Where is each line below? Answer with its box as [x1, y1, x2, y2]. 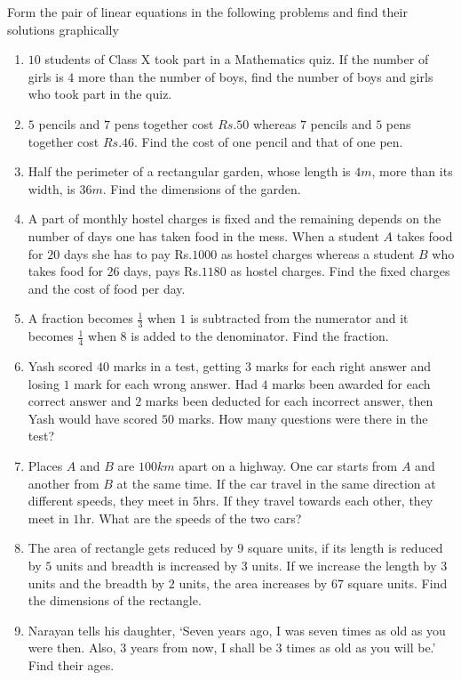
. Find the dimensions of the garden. [102, 179, 301, 198]
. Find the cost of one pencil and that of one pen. [134, 132, 403, 150]
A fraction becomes [28, 309, 133, 328]
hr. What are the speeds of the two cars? [79, 508, 302, 527]
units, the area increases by [179, 573, 328, 592]
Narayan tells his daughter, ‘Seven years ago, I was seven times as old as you [28, 620, 446, 639]
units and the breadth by [28, 573, 165, 592]
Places [28, 456, 63, 474]
